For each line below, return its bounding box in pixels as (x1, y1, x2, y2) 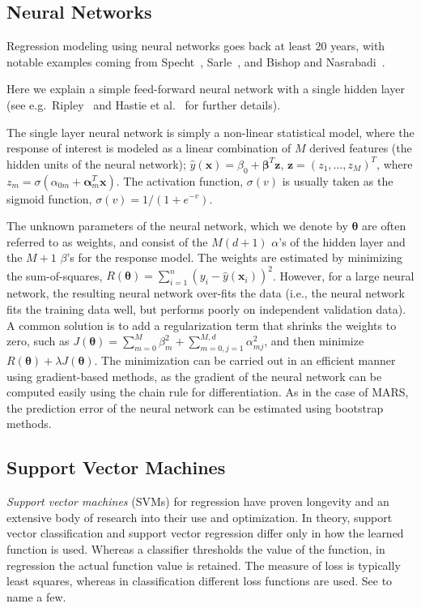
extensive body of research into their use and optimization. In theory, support (6, 508, 393, 525)
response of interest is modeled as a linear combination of (6, 139, 291, 156)
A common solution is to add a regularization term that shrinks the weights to (6, 316, 397, 333)
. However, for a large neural (272, 267, 415, 284)
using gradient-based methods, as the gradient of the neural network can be (6, 367, 382, 384)
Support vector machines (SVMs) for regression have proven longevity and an (6, 493, 389, 510)
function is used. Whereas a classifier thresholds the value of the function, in (6, 540, 385, 557)
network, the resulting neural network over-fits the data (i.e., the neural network (6, 285, 405, 302)
